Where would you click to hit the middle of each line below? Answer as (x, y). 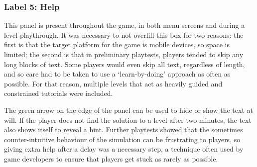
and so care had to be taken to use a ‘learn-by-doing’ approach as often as (117, 74)
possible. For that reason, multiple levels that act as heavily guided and (113, 83)
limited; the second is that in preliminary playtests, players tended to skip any (124, 54)
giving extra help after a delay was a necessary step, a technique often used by (124, 149)
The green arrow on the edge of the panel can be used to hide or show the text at (128, 110)
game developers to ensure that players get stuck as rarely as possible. (111, 158)
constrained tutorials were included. (59, 93)
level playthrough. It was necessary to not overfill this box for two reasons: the (124, 35)
